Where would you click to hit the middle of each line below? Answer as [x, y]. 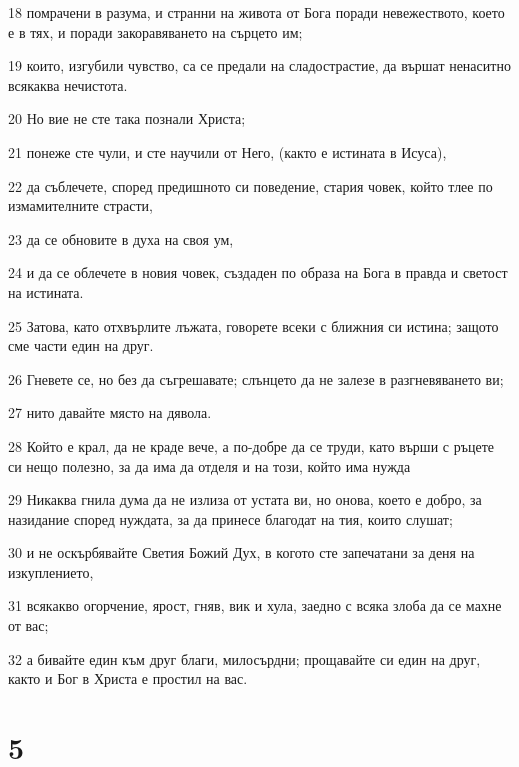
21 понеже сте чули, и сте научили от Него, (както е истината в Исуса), [227, 151]
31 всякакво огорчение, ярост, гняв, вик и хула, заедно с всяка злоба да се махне [255, 605]
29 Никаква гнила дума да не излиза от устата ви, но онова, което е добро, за [245, 499]
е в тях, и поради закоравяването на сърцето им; [155, 31]
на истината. [46, 291]
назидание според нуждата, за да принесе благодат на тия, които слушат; [230, 518]
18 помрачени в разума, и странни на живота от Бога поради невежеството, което [256, 12]
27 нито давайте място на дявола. [110, 412]
